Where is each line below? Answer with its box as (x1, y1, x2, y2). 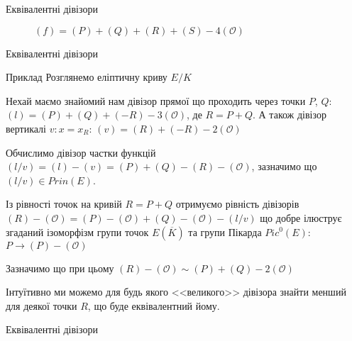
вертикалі (6, 121, 46, 135)
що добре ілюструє (260, 210, 342, 225)
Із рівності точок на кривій (6, 196, 122, 211)
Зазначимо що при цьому (6, 260, 114, 275)
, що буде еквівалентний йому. (87, 298, 220, 313)
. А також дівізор (253, 107, 326, 122)
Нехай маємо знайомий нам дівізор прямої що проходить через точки (6, 93, 306, 108)
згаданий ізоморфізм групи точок (6, 224, 149, 239)
